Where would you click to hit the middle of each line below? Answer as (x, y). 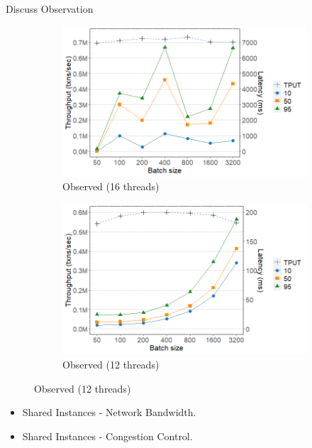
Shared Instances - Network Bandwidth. (109, 412)
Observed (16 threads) (111, 186)
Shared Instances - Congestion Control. (107, 436)
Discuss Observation (50, 9)
